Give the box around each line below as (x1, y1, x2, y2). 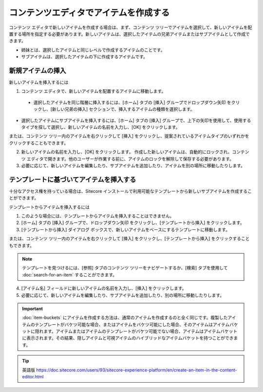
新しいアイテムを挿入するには (9, 80, 69, 85)
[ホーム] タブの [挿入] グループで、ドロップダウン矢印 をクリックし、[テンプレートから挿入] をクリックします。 (21, 220, 244, 226)
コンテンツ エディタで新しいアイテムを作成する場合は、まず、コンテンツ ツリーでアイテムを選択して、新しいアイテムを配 (9, 24, 252, 30)
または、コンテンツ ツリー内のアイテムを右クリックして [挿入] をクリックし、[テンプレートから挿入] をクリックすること (9, 236, 250, 242)
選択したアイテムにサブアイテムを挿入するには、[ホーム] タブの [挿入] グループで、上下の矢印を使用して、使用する (21, 117, 251, 123)
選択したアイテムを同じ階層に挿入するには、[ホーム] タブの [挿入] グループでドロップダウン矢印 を (33, 99, 231, 105)
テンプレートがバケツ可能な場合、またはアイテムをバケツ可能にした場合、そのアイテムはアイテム (35, 321, 230, 327)
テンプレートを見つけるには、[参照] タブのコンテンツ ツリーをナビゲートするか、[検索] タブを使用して (22, 265, 228, 271)
